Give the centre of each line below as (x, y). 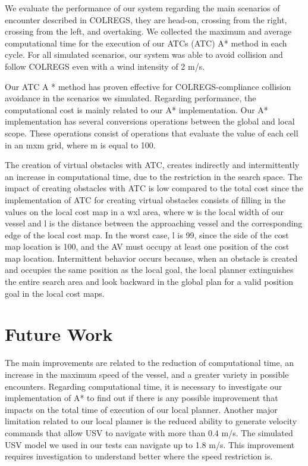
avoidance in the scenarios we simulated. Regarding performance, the (131, 98)
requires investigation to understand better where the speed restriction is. (139, 456)
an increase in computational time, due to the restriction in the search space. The (154, 176)
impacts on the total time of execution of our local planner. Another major (141, 409)
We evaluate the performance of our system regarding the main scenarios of (142, 8)
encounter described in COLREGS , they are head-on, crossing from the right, (146, 19)
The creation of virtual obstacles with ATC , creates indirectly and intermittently (152, 165)
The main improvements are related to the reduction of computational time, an (149, 363)
